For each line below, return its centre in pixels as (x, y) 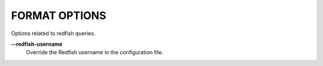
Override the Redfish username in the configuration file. (95, 52)
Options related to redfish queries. (53, 33)
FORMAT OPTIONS (59, 15)
